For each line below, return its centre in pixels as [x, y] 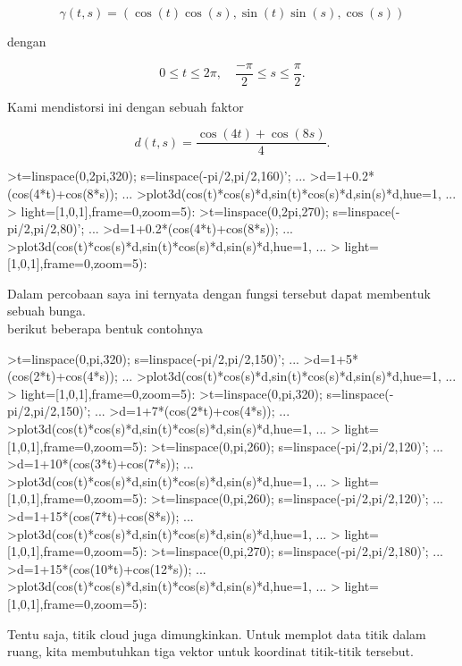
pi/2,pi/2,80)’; [46, 228]
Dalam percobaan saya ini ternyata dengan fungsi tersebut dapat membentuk [219, 293]
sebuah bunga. [46, 311]
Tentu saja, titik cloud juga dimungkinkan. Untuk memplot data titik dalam [217, 633]
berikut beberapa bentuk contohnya [105, 329]
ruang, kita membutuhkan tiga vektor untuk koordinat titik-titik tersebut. [210, 651]
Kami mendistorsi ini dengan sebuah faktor [126, 106]
